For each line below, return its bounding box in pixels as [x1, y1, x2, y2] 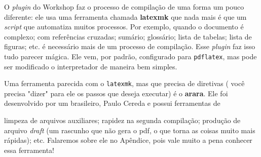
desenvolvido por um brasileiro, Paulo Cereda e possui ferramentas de [4, 98, 220, 108]
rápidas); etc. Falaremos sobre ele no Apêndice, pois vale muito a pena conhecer [4, 135, 252, 145]
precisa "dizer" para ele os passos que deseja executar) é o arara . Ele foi [4, 88, 228, 98]
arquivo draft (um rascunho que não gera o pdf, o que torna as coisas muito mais [4, 125, 255, 135]
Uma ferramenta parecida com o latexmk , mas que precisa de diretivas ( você [4, 78, 245, 89]
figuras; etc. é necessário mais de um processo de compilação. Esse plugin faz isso [4, 41, 255, 52]
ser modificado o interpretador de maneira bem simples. [4, 61, 177, 71]
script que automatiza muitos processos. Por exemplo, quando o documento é [4, 21, 244, 32]
